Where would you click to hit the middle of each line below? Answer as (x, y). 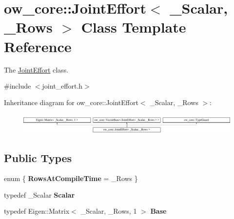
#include (18, 86)
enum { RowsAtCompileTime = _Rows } (71, 178)
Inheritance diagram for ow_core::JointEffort (71, 102)
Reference (38, 46)
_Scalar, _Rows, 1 (109, 211)
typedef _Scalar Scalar (39, 194)
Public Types (38, 158)
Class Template (134, 27)
